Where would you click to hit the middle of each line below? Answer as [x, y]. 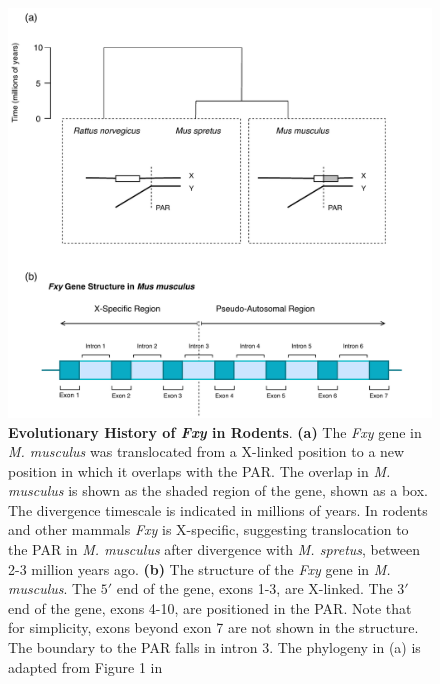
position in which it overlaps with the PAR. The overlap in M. [199, 470]
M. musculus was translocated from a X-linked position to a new [206, 451]
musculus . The [52, 588]
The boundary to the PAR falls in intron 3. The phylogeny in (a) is [214, 647]
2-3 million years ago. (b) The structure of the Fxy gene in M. [199, 568]
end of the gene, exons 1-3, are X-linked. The [254, 588]
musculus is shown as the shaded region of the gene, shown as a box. [218, 490]
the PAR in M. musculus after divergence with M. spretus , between [214, 549]
